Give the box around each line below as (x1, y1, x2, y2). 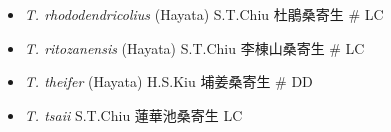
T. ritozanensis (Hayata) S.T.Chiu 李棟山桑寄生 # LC (24, 37, 365, 58)
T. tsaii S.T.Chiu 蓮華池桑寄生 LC (24, 104, 243, 125)
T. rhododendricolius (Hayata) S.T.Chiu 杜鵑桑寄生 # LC (24, 4, 384, 24)
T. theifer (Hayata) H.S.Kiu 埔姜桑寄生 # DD (24, 71, 313, 92)
